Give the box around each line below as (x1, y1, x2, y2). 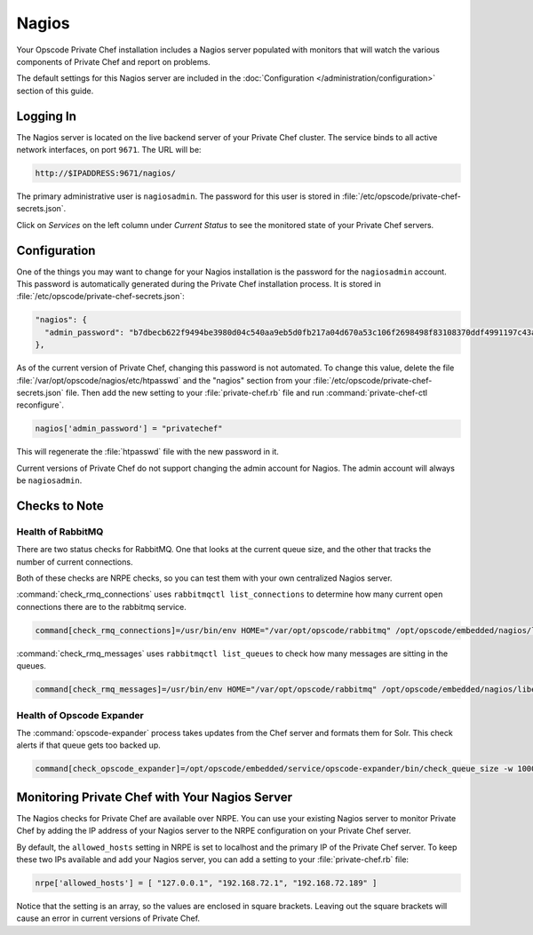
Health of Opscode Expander (16, 709, 144, 721)
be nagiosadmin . (16, 475, 83, 486)
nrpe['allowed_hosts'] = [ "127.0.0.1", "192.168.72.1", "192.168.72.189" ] (35, 877, 378, 888)
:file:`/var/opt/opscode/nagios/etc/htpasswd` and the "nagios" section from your (16, 375, 312, 385)
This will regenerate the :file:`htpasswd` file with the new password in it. (16, 447, 280, 457)
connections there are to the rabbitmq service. (16, 601, 187, 612)
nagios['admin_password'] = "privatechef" (35, 424, 223, 434)
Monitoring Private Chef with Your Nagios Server (16, 789, 293, 804)
